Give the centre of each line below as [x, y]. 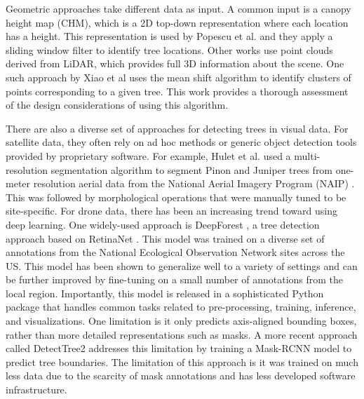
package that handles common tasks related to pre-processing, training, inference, [181, 307]
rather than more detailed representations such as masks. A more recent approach [182, 334]
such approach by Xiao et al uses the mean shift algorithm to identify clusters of [178, 77]
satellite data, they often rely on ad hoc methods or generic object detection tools [181, 142]
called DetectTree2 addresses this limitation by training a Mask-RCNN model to [179, 348]
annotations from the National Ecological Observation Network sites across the [175, 252]
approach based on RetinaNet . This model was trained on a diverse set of [165, 238]
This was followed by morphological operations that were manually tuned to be [176, 197]
